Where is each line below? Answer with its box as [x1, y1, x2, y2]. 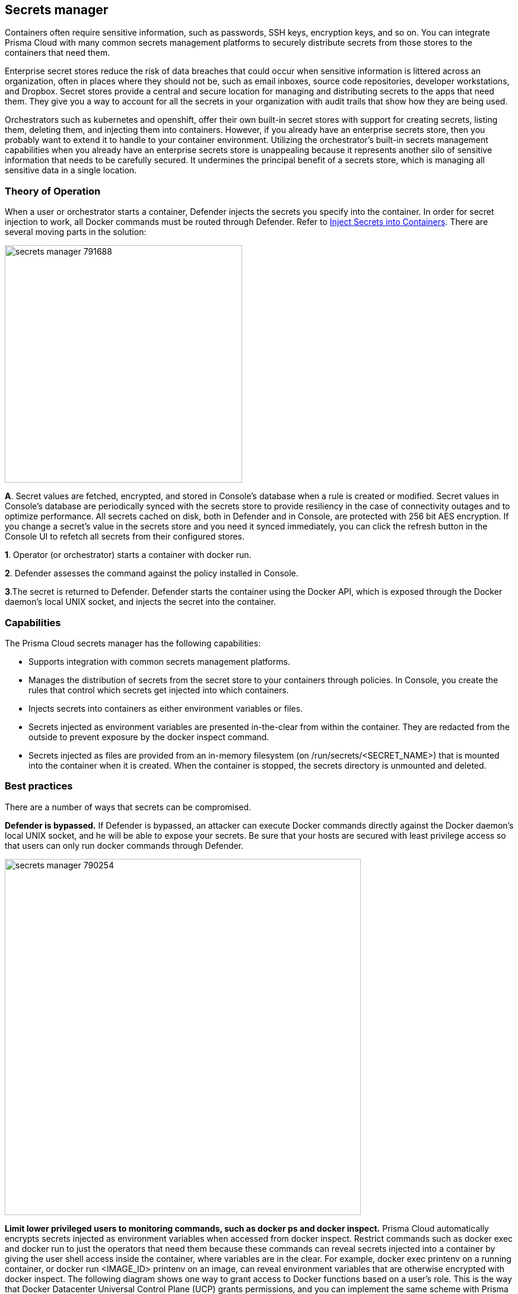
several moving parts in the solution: [5, 227, 147, 237]
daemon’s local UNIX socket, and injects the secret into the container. [5, 597, 277, 607]
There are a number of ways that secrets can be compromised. [5, 801, 252, 812]
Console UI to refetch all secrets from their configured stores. [5, 531, 245, 542]
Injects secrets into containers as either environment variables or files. [28, 703, 303, 713]
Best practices [5, 780, 73, 792]
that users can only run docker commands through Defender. [5, 840, 244, 851]
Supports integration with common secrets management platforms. [28, 656, 290, 667]
